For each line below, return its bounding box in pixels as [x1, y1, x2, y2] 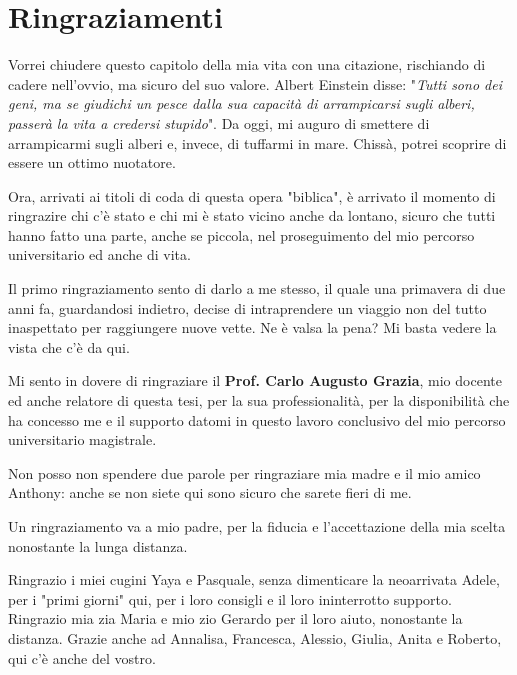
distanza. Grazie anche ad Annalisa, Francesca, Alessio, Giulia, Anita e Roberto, [8, 627, 502, 648]
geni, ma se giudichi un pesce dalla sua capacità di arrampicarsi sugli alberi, [8, 93, 475, 114]
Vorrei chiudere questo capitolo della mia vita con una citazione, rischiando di [8, 54, 486, 75]
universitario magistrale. [8, 429, 157, 450]
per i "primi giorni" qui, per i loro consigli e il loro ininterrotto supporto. [8, 588, 452, 609]
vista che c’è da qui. [8, 336, 130, 357]
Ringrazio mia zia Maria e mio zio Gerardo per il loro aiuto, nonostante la [8, 608, 463, 629]
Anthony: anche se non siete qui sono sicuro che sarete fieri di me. [8, 482, 412, 503]
